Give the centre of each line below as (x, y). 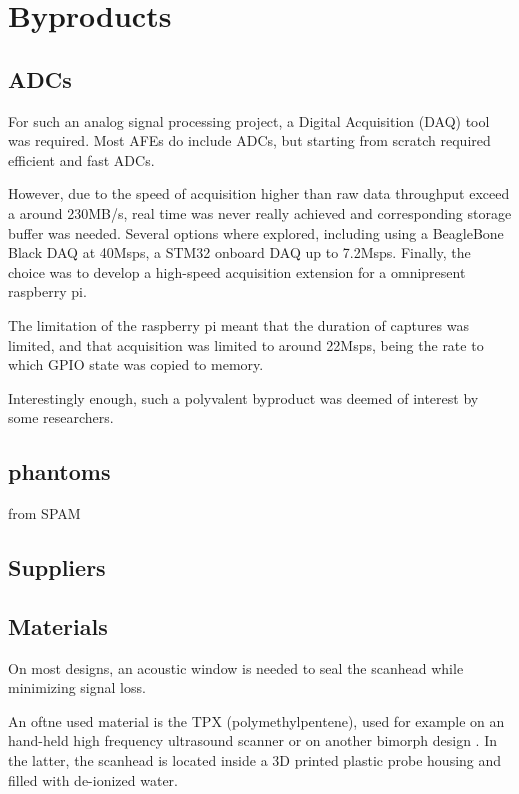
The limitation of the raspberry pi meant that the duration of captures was (238, 324)
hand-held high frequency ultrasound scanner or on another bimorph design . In (253, 740)
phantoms (59, 471)
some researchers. (61, 417)
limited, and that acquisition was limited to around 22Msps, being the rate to (246, 344)
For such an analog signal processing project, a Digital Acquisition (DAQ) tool (249, 120)
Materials (58, 625)
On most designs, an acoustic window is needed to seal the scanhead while (236, 667)
